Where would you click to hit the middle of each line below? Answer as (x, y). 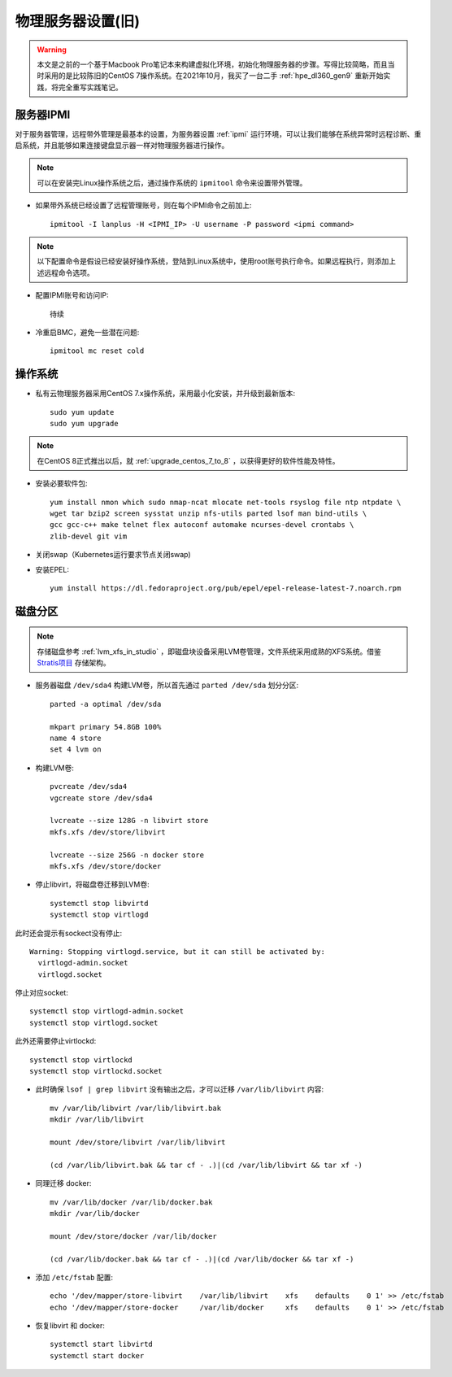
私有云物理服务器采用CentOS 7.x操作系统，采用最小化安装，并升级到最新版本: (165, 394)
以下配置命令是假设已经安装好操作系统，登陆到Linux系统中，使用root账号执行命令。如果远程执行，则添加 (213, 261)
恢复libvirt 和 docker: (70, 1326)
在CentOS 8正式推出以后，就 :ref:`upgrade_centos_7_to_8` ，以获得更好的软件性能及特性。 (188, 460)
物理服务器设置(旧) (78, 21)
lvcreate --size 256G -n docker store (127, 855)
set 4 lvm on (76, 750)
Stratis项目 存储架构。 (74, 663)
